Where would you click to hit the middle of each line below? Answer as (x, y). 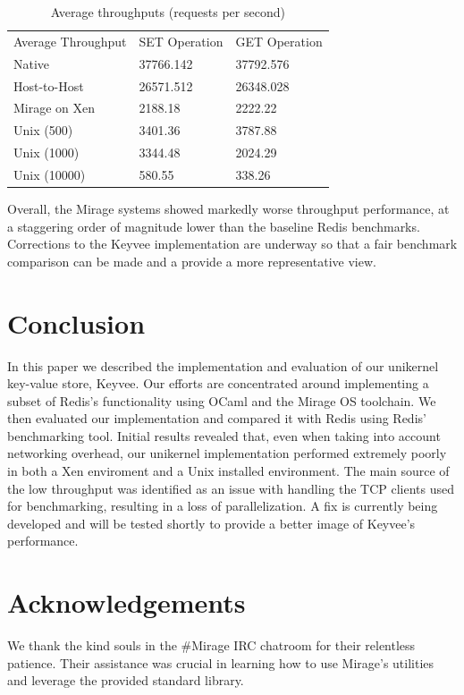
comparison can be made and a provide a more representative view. (192, 261)
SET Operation (181, 41)
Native (32, 63)
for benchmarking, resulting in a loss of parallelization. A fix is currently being (223, 506)
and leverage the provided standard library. (126, 680)
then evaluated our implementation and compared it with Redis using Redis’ (217, 418)
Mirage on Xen (55, 108)
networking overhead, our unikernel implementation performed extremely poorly (227, 453)
